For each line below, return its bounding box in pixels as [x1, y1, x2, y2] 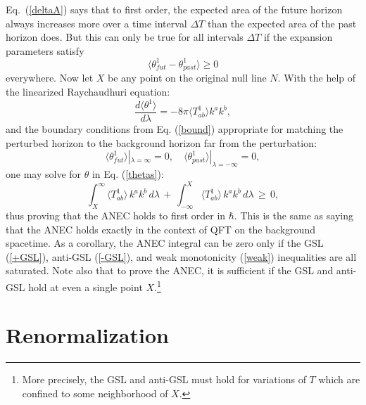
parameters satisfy [6, 43, 84, 58]
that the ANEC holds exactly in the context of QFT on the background [6, 221, 315, 236]
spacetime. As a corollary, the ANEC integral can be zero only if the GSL [6, 236, 324, 250]
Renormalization [6, 321, 169, 349]
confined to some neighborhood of [22, 385, 168, 400]
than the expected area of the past [207, 15, 357, 30]
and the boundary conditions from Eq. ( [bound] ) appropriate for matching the [6, 122, 343, 136]
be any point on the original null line [108, 70, 267, 85]
